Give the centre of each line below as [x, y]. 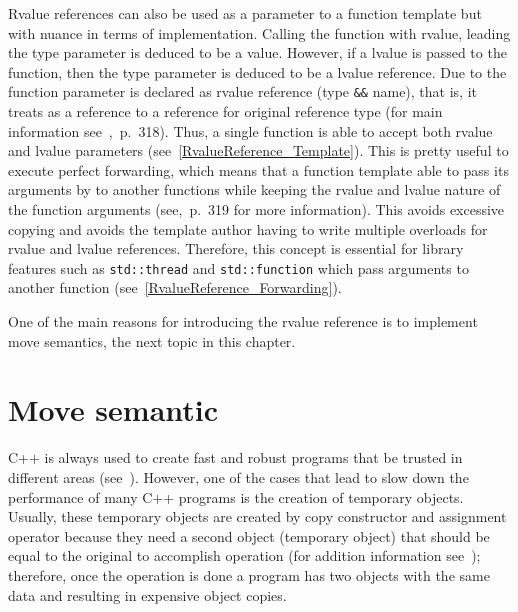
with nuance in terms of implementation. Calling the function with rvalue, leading [259, 32]
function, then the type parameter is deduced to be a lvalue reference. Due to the [257, 71]
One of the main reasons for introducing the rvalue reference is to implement [243, 321]
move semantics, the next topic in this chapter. [152, 340]
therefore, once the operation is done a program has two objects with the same [249, 574]
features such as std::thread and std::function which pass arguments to [238, 267]
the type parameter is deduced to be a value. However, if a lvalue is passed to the [257, 52]
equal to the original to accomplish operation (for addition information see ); [244, 555]
